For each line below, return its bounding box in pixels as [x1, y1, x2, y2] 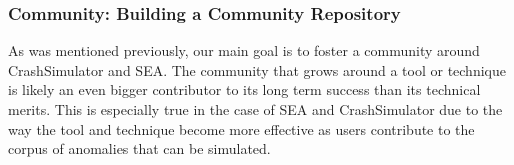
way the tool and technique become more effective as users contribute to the [8, 118, 475, 139]
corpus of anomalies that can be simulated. [8, 138, 271, 159]
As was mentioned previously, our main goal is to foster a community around [8, 40, 480, 61]
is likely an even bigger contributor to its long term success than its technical [8, 79, 481, 100]
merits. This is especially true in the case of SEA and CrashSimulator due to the [8, 99, 503, 119]
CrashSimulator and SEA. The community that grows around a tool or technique [8, 59, 506, 80]
